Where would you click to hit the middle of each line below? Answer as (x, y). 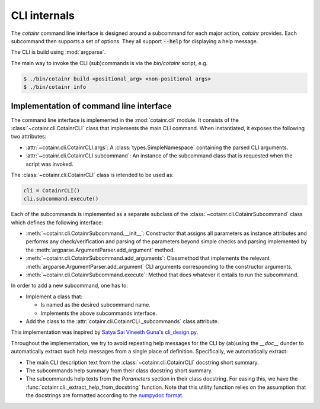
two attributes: (29, 137)
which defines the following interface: (57, 223)
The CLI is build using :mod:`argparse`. (58, 52)
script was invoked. (49, 164)
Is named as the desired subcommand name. (95, 305)
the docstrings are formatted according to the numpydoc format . (105, 395)
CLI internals (43, 15)
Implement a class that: (54, 297)
